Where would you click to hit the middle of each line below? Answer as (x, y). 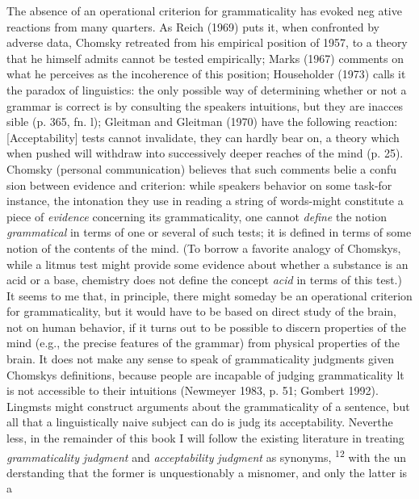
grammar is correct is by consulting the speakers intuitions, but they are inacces (205, 105)
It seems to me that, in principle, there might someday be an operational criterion (209, 295)
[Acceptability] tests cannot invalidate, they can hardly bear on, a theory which (203, 137)
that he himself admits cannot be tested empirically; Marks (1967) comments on (205, 58)
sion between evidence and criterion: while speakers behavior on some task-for (199, 185)
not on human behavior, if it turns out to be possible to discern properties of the (206, 327)
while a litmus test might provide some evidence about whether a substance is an (207, 264)
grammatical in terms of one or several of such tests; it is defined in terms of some (209, 232)
